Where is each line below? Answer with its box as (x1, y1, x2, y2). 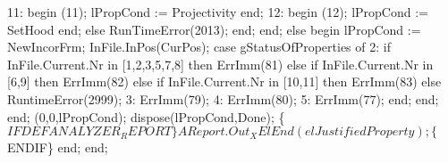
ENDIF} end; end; (7, 138, 108, 157)
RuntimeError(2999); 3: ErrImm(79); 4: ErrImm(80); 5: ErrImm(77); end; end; (7, 89, 439, 108)
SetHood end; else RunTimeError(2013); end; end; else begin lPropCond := (7, 20, 421, 38)
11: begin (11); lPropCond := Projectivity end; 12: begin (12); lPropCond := (7, 3, 428, 20)
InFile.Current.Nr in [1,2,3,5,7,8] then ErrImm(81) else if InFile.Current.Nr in (7, 54, 434, 73)
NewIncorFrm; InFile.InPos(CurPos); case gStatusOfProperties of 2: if (7, 37, 391, 56)
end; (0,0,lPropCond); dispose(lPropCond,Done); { (7, 107, 285, 126)
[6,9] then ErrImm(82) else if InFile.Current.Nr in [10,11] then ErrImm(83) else (7, 72, 442, 91)
